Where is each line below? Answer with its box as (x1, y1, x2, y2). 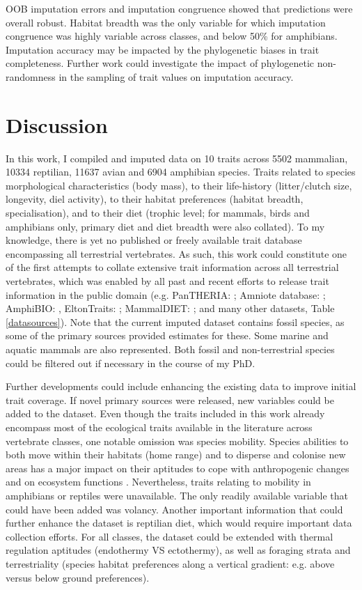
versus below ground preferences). (6, 570, 150, 584)
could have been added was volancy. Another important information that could (6, 502, 343, 516)
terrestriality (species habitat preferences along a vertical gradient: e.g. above (6, 556, 335, 570)
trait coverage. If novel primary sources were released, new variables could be (6, 392, 334, 407)
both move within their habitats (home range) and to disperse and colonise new (6, 447, 346, 462)
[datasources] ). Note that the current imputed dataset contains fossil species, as (6, 314, 345, 329)
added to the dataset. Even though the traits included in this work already (6, 406, 325, 421)
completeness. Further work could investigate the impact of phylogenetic (6, 56, 315, 70)
